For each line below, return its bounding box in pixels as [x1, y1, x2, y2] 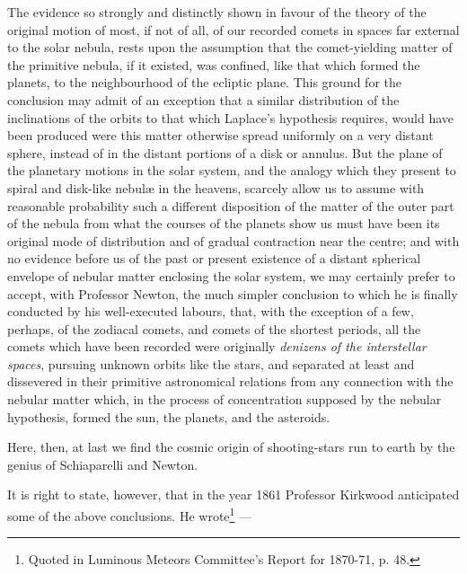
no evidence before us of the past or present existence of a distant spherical [7, 249, 421, 268]
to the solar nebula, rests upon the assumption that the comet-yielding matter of [7, 38, 453, 57]
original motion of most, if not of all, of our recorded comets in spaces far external [7, 20, 460, 39]
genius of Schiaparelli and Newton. [7, 455, 198, 473]
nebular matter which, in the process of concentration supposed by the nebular [7, 390, 442, 409]
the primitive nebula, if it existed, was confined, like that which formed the [7, 55, 420, 74]
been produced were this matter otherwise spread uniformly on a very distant [7, 126, 434, 145]
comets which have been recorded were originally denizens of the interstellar [7, 337, 427, 356]
